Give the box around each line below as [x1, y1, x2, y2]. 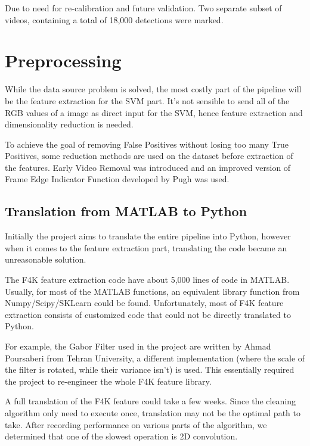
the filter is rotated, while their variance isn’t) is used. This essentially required [5, 363, 294, 376]
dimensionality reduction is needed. [5, 118, 134, 130]
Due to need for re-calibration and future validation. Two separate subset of [5, 2, 282, 14]
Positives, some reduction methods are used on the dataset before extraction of [5, 149, 293, 162]
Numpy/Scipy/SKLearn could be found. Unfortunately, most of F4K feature [5, 297, 284, 309]
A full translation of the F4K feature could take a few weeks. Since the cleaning [5, 395, 296, 407]
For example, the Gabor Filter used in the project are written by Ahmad [5, 340, 271, 353]
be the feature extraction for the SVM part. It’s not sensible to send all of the [5, 94, 290, 107]
